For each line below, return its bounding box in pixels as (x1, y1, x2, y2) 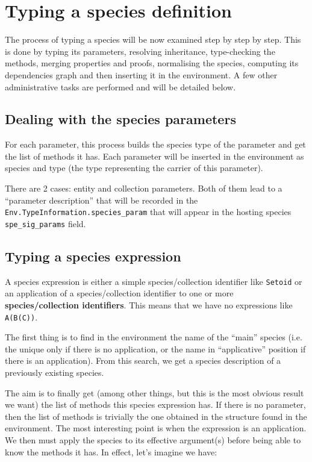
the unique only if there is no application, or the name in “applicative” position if (5, 342, 306, 355)
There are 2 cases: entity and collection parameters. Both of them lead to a (5, 182, 282, 195)
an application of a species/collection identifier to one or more (5, 287, 234, 299)
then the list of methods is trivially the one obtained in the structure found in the (5, 410, 307, 422)
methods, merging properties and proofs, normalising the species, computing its (5, 57, 299, 69)
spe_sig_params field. (5, 217, 86, 229)
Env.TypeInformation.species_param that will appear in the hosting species (5, 205, 292, 218)
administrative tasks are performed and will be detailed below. (5, 80, 236, 93)
